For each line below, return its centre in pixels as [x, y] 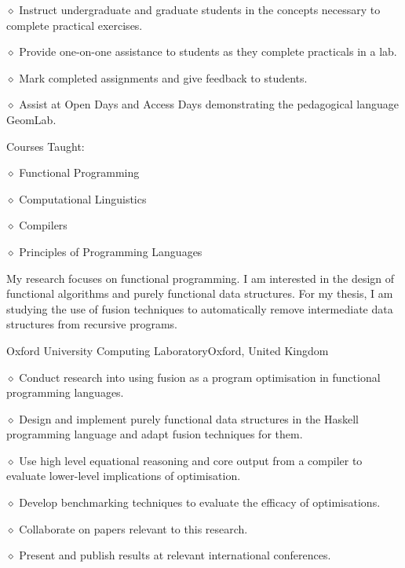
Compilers [43, 225]
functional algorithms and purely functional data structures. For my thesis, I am [200, 293]
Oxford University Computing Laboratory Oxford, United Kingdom [168, 350]
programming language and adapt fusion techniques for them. [155, 434]
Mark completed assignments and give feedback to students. [163, 77]
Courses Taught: [46, 146]
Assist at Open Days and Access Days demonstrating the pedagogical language [209, 104]
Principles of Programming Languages [111, 251]
